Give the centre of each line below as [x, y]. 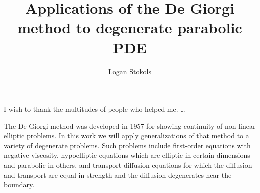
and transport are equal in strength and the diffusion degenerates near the [118, 175]
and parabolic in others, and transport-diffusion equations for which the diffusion [128, 165]
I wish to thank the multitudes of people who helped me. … [95, 109]
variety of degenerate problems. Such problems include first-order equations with [127, 145]
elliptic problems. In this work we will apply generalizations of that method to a [127, 136]
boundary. [19, 185]
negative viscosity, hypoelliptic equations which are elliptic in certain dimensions [127, 155]
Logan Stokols [130, 71]
